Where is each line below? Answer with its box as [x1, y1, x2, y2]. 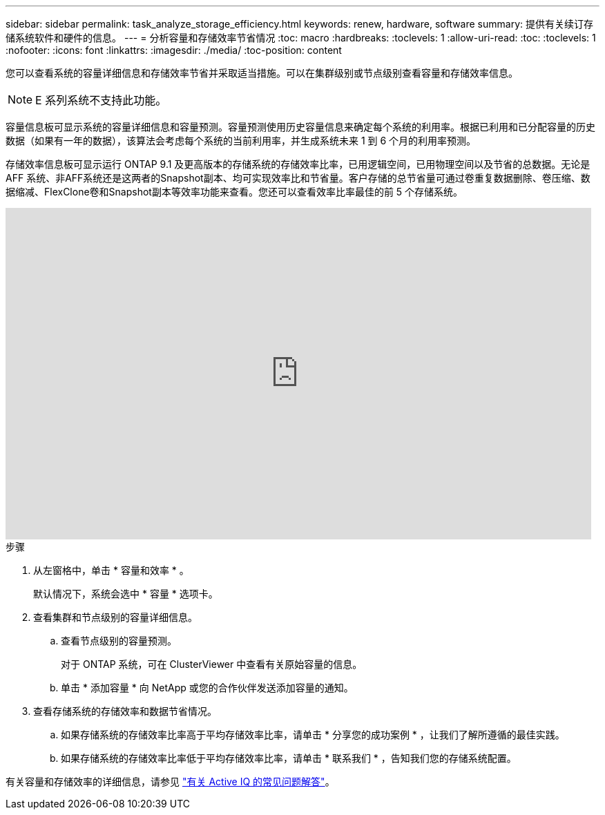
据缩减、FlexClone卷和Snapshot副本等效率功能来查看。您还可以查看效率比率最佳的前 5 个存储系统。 [6, 186, 463, 198]
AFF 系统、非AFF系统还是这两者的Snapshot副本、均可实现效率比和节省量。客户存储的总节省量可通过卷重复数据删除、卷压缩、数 [6, 172, 590, 184]
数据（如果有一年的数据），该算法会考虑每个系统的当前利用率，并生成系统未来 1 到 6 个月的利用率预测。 [6, 135, 477, 146]
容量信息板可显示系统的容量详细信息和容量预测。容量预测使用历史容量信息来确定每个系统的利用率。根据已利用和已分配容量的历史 [6, 121, 595, 133]
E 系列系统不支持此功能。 [35, 93, 167, 107]
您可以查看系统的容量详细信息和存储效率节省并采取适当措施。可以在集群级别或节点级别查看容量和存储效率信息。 [6, 67, 518, 79]
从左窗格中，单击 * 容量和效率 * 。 [33, 564, 189, 576]
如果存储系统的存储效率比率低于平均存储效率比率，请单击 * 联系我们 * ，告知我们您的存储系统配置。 [61, 752, 517, 764]
